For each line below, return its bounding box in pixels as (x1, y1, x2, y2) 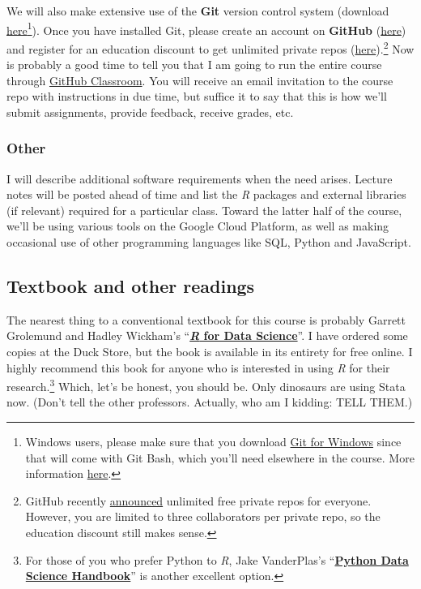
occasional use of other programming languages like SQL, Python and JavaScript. (6, 234, 411, 251)
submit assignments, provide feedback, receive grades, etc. (6, 103, 294, 120)
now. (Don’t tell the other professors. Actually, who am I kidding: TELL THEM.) (6, 393, 413, 411)
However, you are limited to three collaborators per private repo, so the (25, 508, 381, 525)
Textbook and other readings (6, 273, 255, 299)
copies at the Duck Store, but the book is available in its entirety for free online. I (6, 343, 413, 360)
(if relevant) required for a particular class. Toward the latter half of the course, (6, 201, 402, 218)
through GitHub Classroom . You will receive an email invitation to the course (6, 71, 393, 88)
